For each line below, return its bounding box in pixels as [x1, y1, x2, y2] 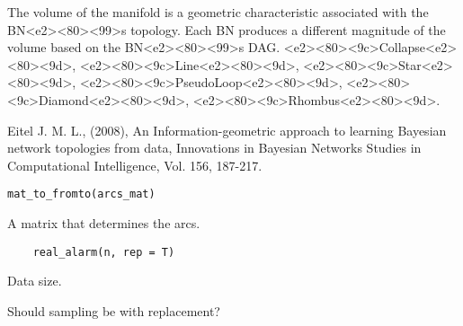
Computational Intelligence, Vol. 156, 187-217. [7, 155, 263, 174]
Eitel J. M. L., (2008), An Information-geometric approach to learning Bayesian [7, 120, 447, 139]
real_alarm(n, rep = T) [32, 245, 175, 259]
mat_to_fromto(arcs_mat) [7, 188, 156, 201]
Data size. [7, 271, 62, 290]
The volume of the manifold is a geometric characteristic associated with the [7, 3, 429, 21]
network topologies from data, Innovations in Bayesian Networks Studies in [7, 138, 422, 157]
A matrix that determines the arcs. [7, 214, 200, 232]
